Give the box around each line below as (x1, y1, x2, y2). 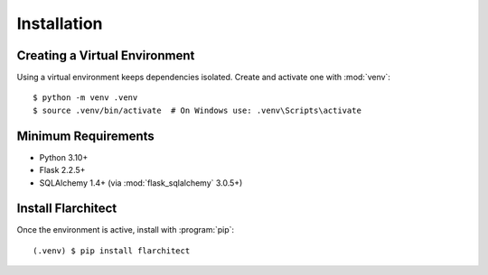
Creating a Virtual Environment (16, 48, 195, 63)
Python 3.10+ (39, 151, 89, 162)
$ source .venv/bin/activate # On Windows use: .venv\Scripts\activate (33, 105, 361, 115)
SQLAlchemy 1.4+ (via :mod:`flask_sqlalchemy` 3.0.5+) (39, 177, 243, 188)
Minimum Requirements (16, 128, 155, 143)
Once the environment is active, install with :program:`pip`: (16, 225, 235, 235)
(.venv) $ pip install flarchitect (33, 245, 191, 256)
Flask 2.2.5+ (39, 165, 86, 176)
